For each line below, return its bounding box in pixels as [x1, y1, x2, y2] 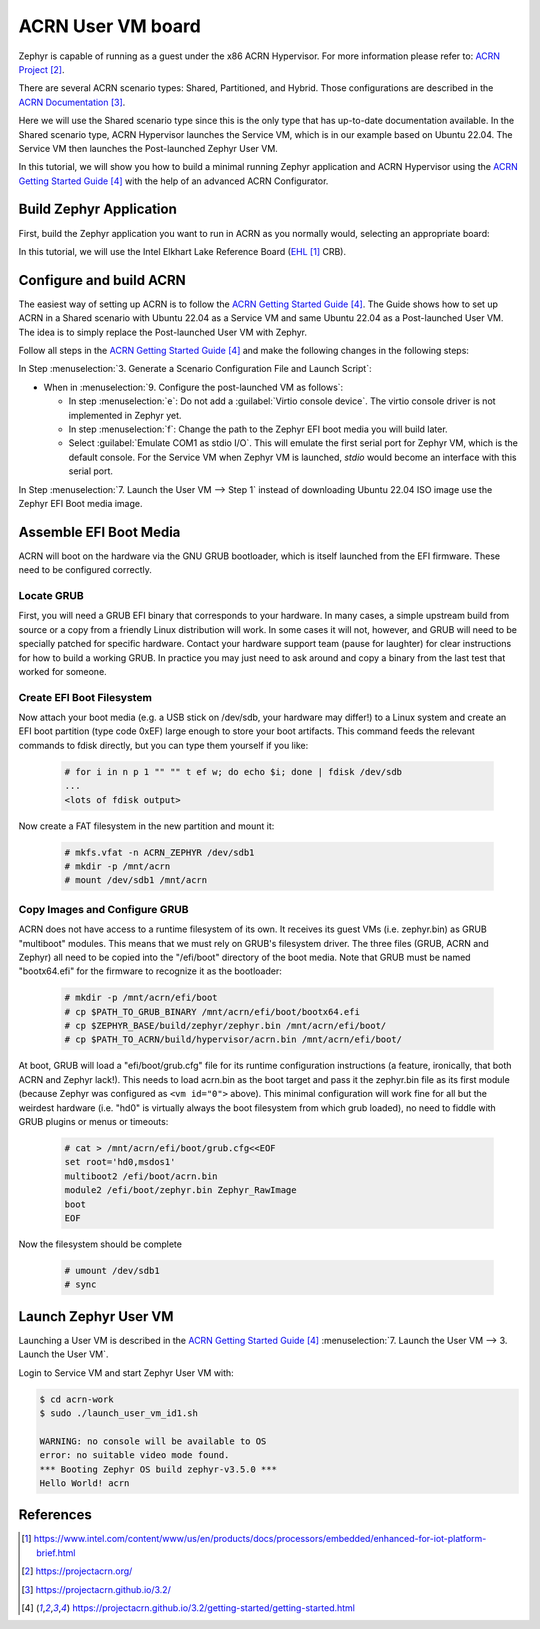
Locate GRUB [18, 589, 84, 603]
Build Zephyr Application [18, 201, 177, 218]
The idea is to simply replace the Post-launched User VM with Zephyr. [18, 326, 308, 338]
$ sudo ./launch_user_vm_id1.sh [39, 1407, 199, 1419]
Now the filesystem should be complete [18, 1238, 182, 1250]
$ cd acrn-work [39, 1393, 114, 1405]
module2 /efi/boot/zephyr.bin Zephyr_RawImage [64, 1185, 297, 1196]
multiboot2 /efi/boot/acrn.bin [64, 1170, 219, 1182]
